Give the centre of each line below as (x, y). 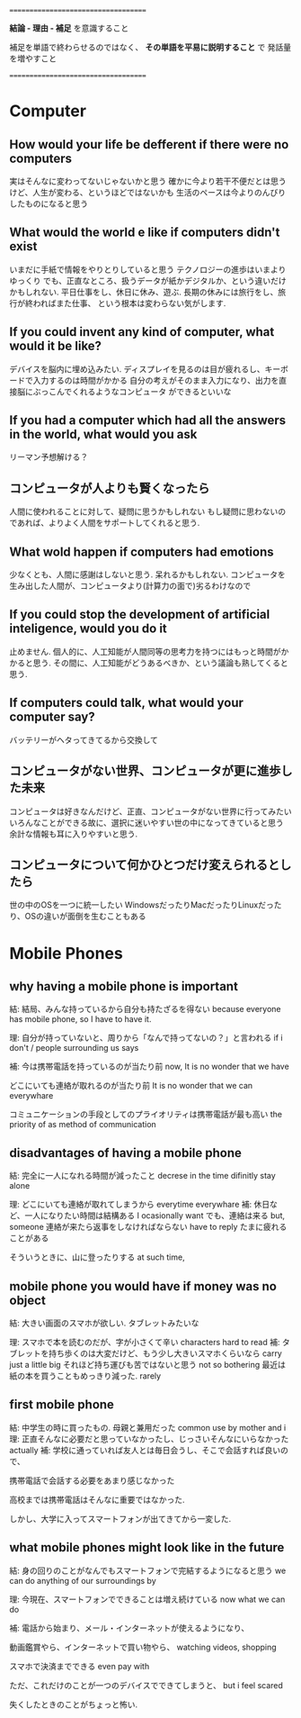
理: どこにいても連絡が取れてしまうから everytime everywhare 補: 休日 (140, 1205)
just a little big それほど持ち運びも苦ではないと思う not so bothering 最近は (147, 1364)
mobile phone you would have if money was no (143, 1286)
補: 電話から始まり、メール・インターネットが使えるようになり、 (129, 1628)
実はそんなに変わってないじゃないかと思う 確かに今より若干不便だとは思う (148, 181)
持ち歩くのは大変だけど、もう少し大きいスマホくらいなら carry (165, 1353)
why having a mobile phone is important (124, 986)
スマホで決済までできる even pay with (80, 1666)
